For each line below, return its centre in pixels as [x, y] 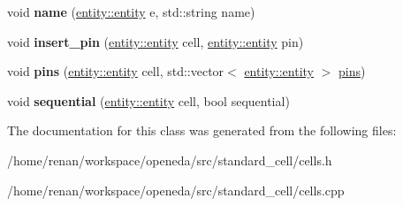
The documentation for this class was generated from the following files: [202, 130]
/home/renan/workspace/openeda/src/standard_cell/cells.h [170, 160]
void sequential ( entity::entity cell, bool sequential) [148, 100]
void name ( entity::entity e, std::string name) [131, 11]
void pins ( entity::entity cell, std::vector [116, 71]
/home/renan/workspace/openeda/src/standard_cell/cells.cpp [176, 190]
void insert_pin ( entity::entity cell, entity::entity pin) [156, 41]
